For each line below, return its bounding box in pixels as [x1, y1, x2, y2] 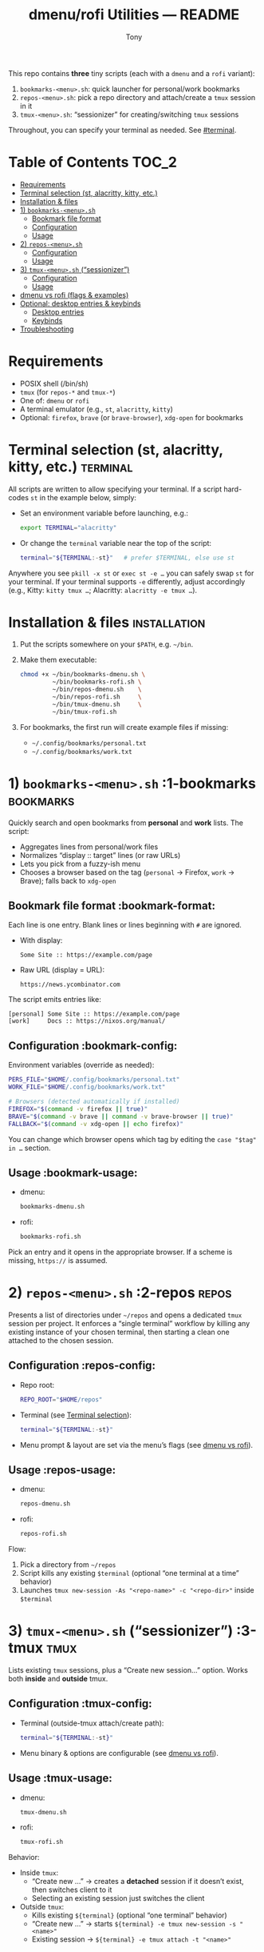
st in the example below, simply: [30, 492, 137, 502]
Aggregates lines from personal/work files [19, 842, 159, 852]
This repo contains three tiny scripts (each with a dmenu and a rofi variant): [8, 68, 255, 78]
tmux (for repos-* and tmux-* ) [19, 387, 116, 397]
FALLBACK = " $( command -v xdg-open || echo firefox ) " [8, 1120, 183, 1128]
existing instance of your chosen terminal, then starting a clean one [8, 1327, 230, 1337]
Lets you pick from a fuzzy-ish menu [19, 859, 141, 868]
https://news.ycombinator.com [19, 980, 121, 989]
